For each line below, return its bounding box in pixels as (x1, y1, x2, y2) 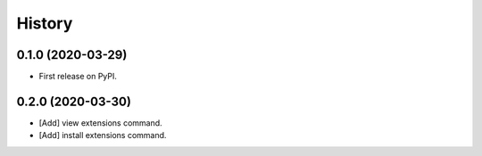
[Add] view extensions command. (38, 117, 162, 128)
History (16, 13, 73, 33)
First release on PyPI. (38, 71, 118, 82)
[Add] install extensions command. (38, 130, 167, 141)
